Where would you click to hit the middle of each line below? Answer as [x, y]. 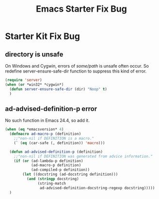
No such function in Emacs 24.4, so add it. [47, 121]
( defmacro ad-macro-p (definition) [45, 134]
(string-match [52, 183]
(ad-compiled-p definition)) [60, 170]
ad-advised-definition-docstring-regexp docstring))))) [97, 188]
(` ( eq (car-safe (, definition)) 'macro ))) [59, 143]
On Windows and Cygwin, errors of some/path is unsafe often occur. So [77, 66]
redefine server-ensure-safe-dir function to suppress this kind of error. [76, 71]
